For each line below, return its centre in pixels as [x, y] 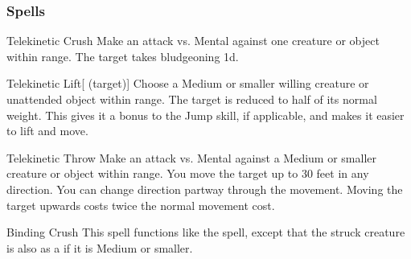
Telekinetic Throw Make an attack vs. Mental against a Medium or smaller [191, 157]
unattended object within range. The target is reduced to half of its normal [192, 99]
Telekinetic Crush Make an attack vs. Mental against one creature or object [193, 41]
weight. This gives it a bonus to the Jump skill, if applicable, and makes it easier [205, 115]
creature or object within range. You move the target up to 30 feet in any [188, 173]
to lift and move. [47, 131]
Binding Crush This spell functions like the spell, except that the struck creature [206, 232]
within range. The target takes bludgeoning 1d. [123, 56]
